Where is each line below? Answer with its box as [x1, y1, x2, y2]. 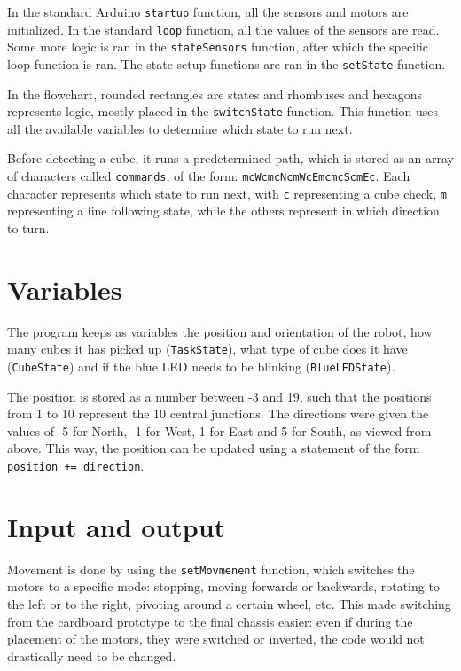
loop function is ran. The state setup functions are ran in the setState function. [7, 54, 446, 73]
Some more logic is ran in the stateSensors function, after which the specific [7, 37, 429, 56]
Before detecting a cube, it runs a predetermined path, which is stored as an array [7, 149, 454, 168]
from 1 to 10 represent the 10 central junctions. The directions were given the [7, 404, 429, 423]
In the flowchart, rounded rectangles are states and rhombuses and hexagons [7, 84, 423, 103]
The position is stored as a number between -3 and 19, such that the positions [7, 386, 432, 405]
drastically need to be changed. [7, 646, 176, 665]
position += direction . [7, 456, 145, 474]
